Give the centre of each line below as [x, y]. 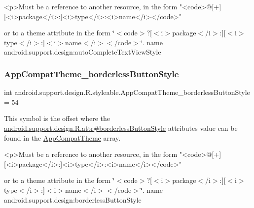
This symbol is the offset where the [57, 118]
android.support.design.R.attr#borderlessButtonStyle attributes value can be [121, 128]
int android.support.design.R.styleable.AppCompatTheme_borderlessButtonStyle [127, 92]
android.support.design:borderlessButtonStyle [73, 199]
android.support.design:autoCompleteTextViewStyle [83, 52]
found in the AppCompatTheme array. [62, 137]
